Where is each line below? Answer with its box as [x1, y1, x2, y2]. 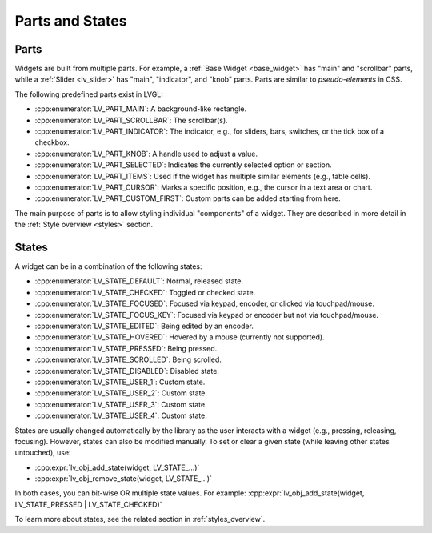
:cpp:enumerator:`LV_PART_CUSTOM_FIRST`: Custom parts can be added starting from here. [34, 194, 341, 203]
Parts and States [14, 12, 127, 30]
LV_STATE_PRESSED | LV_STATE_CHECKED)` [14, 499, 163, 509]
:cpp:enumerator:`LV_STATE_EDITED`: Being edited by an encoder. [34, 321, 254, 331]
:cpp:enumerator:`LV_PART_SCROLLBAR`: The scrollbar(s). [34, 115, 228, 125]
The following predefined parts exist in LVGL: [14, 89, 163, 99]
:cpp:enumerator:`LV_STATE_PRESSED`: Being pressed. [34, 343, 218, 353]
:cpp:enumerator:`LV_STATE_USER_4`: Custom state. [34, 411, 207, 420]
